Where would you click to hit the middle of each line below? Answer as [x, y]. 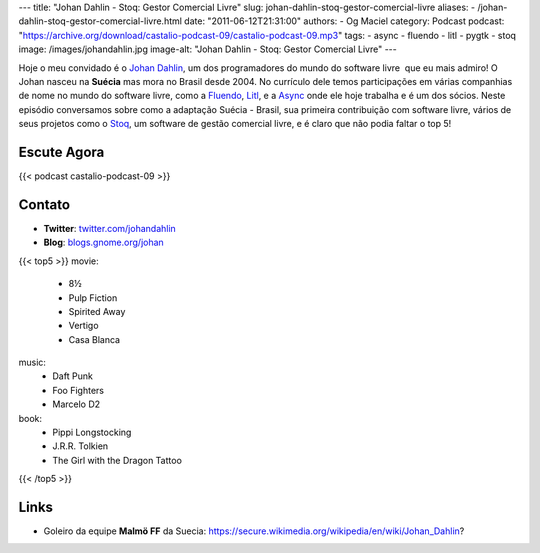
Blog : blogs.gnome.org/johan [103, 242]
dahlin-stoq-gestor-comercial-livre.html [100, 21]
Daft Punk [73, 376]
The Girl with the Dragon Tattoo [117, 460]
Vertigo [83, 326]
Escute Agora [61, 151]
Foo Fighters [78, 390]
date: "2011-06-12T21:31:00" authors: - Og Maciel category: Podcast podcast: [344, 21]
